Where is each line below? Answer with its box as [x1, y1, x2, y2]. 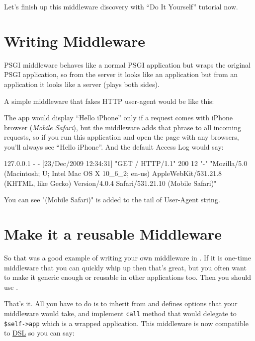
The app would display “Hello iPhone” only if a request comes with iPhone [4, 112, 233, 123]
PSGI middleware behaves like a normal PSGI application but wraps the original [4, 59, 251, 70]
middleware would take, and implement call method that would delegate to [4, 308, 237, 318]
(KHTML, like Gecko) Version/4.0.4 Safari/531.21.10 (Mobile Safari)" [4, 177, 217, 188]
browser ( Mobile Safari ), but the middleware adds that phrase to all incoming [4, 122, 241, 132]
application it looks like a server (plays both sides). [4, 79, 160, 89]
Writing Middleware [4, 30, 146, 51]
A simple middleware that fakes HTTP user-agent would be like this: [4, 95, 214, 106]
